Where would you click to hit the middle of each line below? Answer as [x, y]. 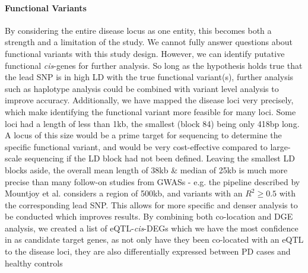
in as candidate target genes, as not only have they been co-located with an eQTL [154, 239]
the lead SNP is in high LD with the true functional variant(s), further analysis [149, 77]
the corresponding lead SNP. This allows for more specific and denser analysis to [151, 204]
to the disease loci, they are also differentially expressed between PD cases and [148, 251]
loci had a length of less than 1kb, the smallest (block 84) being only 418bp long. [152, 123]
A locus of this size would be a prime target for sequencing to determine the [143, 135]
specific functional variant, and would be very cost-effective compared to [136, 146]
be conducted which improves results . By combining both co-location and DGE [149, 216]
